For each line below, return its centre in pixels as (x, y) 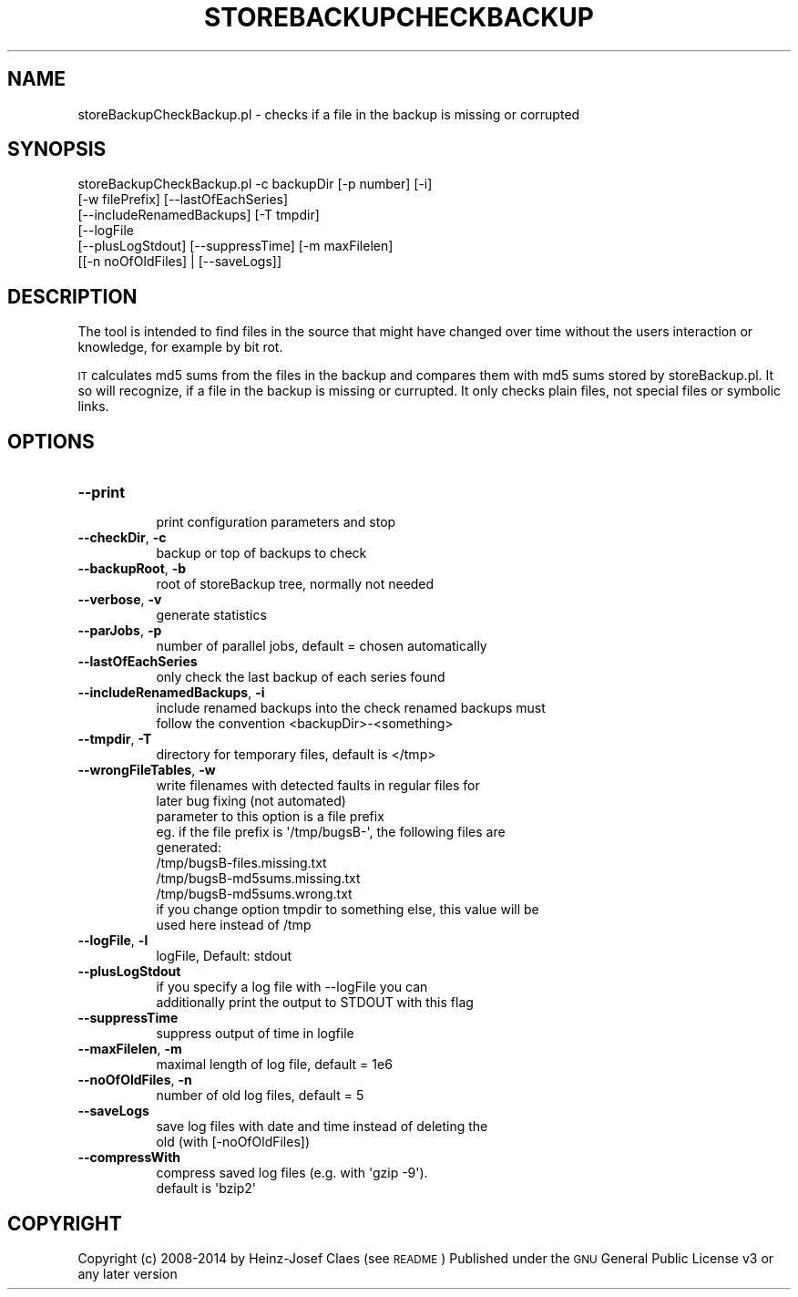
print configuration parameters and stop (276, 522)
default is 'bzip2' (206, 1189)
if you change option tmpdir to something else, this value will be (348, 910)
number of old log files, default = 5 (260, 1096)
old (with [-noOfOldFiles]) (233, 1142)
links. (93, 407)
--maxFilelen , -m (130, 1049)
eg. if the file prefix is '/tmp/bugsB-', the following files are (331, 832)
